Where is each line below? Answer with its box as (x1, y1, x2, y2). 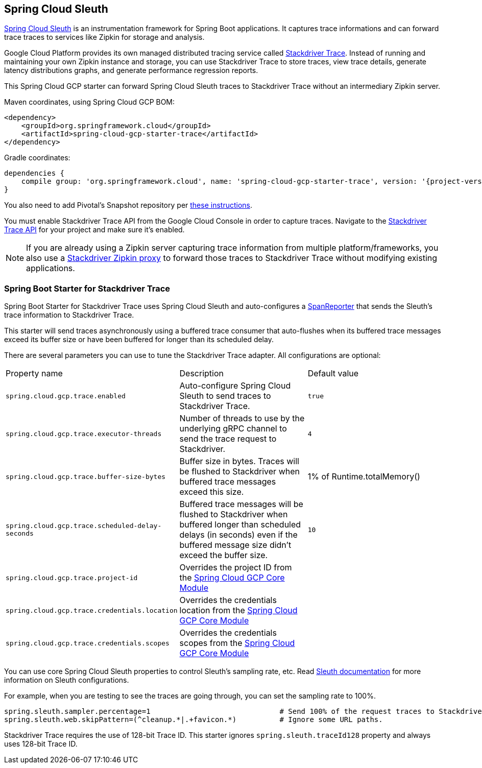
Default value (307, 368, 359, 379)
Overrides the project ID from (179, 562, 292, 573)
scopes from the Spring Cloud (179, 638, 295, 649)
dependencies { (4, 169, 65, 178)
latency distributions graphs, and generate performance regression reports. (4, 66, 258, 75)
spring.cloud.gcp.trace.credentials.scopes (6, 639, 170, 647)
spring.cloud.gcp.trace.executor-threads (6, 429, 162, 438)
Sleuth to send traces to (179, 391, 271, 401)
